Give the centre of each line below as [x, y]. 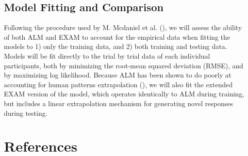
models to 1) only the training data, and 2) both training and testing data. [116, 46]
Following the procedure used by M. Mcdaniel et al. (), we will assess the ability [123, 27]
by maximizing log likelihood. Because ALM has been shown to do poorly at [118, 75]
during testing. [26, 113]
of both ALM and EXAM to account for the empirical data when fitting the [117, 37]
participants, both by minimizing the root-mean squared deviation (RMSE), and [124, 65]
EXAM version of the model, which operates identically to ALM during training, [124, 94]
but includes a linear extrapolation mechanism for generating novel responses [118, 103]
